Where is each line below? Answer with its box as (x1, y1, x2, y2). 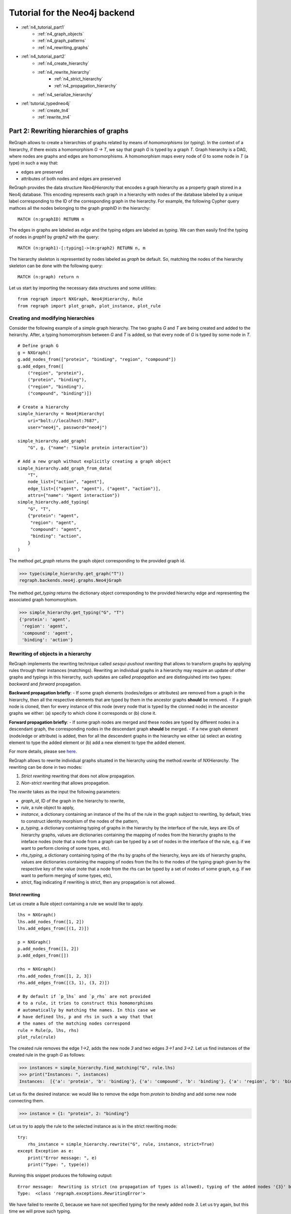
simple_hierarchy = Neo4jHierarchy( (17, 411, 105, 417)
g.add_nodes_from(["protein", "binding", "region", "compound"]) (17, 357, 177, 362)
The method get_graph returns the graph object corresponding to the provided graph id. (9, 557, 185, 563)
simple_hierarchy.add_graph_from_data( (17, 465, 113, 471)
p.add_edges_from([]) (17, 953, 69, 959)
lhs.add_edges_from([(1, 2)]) (17, 926, 90, 931)
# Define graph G (17, 343, 59, 349)
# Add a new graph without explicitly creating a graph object (17, 459, 171, 464)
